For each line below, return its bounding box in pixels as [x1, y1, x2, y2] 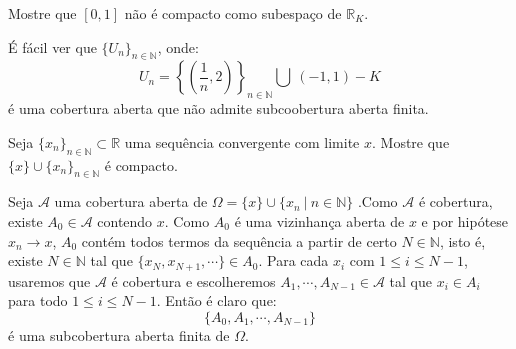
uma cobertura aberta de [54, 191, 208, 212]
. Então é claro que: [156, 290, 277, 311]
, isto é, [439, 230, 486, 251]
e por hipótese [421, 210, 509, 231]
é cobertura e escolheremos [111, 270, 276, 291]
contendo [97, 210, 153, 231]
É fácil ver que [8, 36, 97, 57]
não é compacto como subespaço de [124, 3, 342, 23]
